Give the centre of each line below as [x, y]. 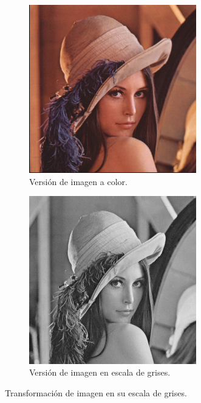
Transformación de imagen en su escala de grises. [96, 392]
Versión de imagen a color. [78, 181]
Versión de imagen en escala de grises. [100, 372]
